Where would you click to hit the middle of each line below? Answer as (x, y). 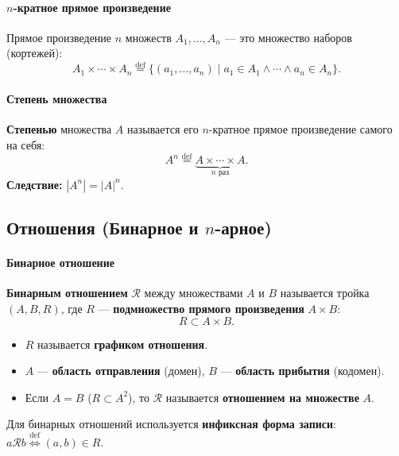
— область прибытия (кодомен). (302, 371)
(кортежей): (35, 53)
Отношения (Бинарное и (103, 228)
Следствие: (35, 184)
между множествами (194, 293)
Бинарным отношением (67, 293)
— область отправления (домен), (121, 371)
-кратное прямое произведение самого (300, 129)
